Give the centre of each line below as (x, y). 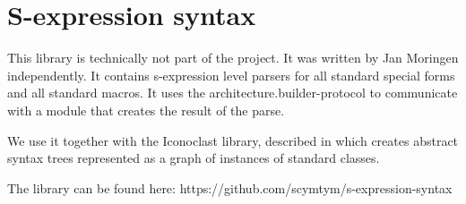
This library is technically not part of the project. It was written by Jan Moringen (233, 58)
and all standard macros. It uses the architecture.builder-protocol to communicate (233, 93)
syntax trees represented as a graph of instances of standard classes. (194, 158)
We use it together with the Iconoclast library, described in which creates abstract (233, 140)
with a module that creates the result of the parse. (146, 110)
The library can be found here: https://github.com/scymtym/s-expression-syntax (230, 187)
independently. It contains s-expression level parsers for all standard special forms (231, 75)
